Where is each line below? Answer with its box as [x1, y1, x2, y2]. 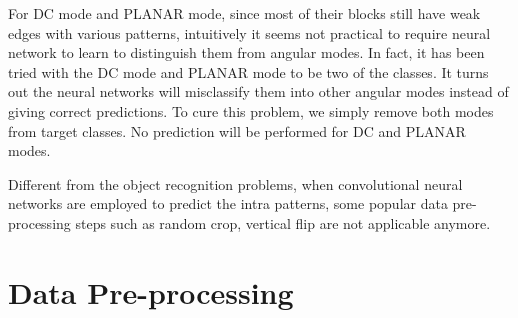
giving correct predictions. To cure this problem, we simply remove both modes [8, 100, 494, 121]
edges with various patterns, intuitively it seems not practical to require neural [8, 22, 491, 43]
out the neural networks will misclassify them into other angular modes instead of [8, 81, 509, 102]
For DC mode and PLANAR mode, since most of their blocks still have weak [8, 3, 481, 23]
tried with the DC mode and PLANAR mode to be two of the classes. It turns [8, 61, 489, 82]
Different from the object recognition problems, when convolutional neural [8, 173, 463, 194]
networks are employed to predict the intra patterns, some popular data [8, 193, 448, 214]
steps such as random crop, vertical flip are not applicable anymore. [75, 212, 491, 233]
